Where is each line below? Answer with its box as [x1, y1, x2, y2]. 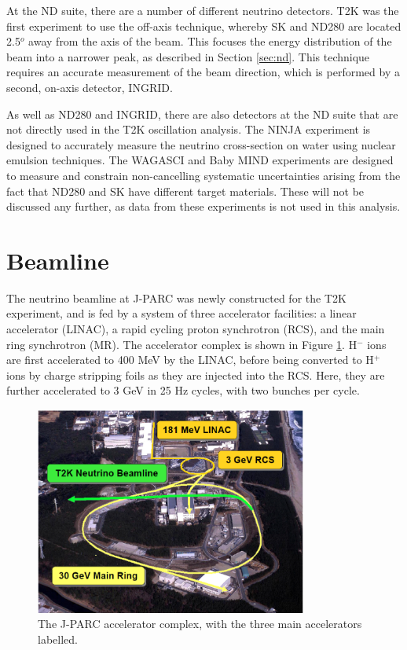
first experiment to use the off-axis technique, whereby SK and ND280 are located [6, 17, 401, 34]
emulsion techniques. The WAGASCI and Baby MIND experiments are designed [6, 152, 394, 168]
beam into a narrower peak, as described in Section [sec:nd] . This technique [6, 48, 370, 64]
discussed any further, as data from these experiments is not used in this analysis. [6, 198, 401, 215]
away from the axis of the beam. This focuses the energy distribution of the [28, 33, 392, 50]
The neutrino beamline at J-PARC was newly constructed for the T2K [6, 289, 346, 306]
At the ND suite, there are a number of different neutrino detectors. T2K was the [6, 2, 399, 18]
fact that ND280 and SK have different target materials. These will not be [6, 182, 365, 199]
